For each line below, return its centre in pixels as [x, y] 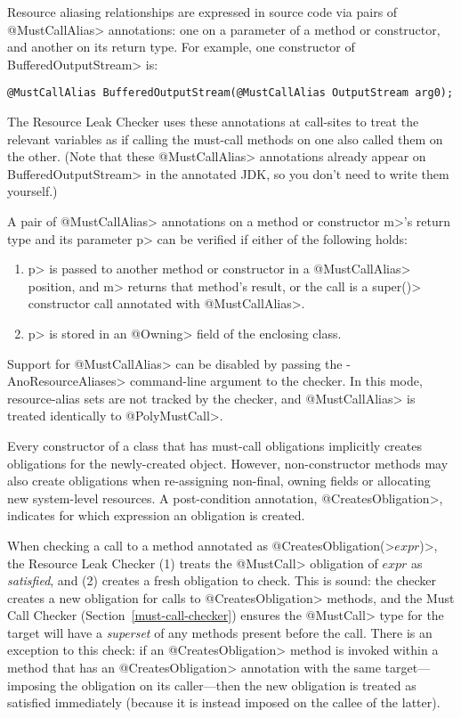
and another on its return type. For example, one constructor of [181, 47]
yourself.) [32, 191]
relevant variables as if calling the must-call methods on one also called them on [225, 139]
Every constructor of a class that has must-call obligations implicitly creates [214, 445]
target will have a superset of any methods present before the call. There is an [220, 632]
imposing [32, 685]
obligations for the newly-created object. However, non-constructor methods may [228, 463]
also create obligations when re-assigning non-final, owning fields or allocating [219, 481]
